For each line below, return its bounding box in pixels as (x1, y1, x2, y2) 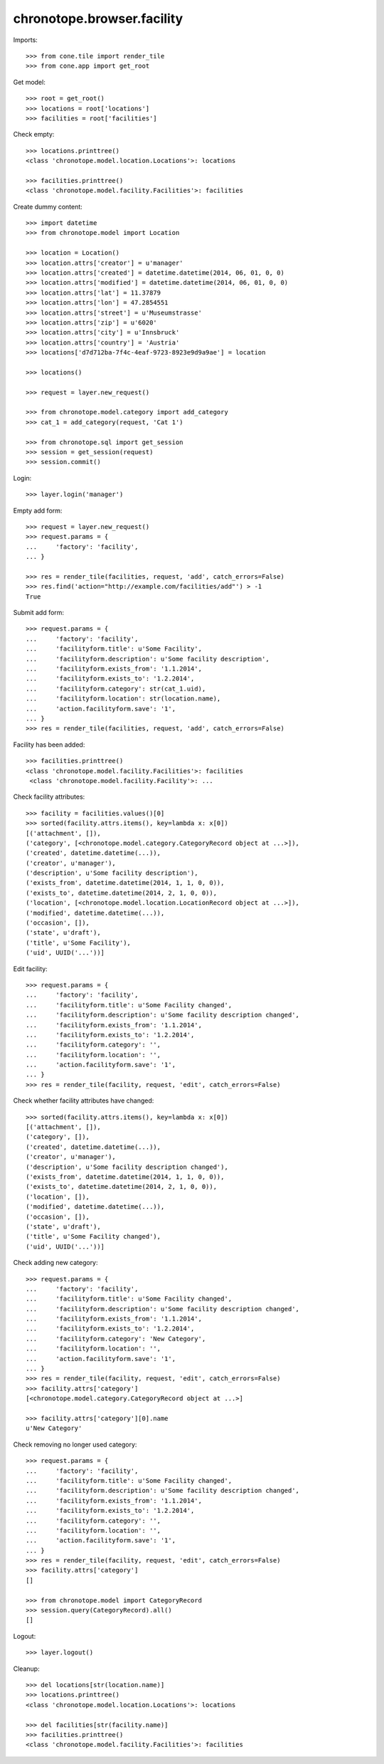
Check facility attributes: (13, 792, 85, 801)
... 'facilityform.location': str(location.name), (26, 695, 221, 703)
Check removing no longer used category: (13, 1440, 137, 1449)
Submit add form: (13, 609, 64, 617)
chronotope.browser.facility (13, 11, 183, 26)
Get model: (13, 78, 46, 86)
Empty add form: (13, 506, 63, 515)
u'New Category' (26, 1424, 82, 1432)
